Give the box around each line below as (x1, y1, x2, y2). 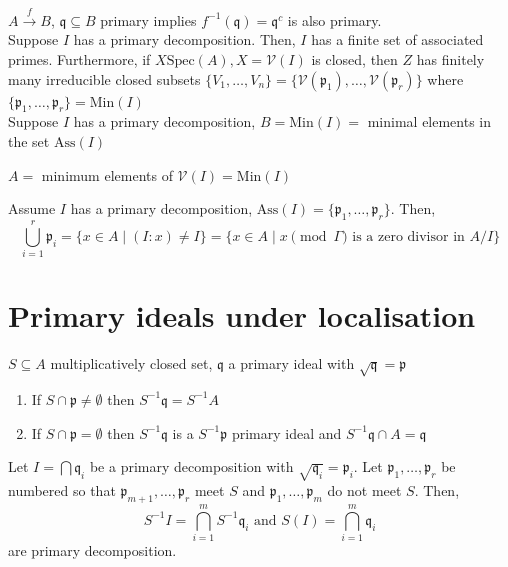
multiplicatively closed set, (50, 353, 213, 374)
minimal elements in (367, 111, 492, 132)
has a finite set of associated (311, 29, 484, 50)
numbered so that (8, 479, 116, 500)
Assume (8, 198, 56, 219)
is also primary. (287, 9, 382, 30)
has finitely (416, 48, 485, 69)
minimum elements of (41, 164, 173, 185)
